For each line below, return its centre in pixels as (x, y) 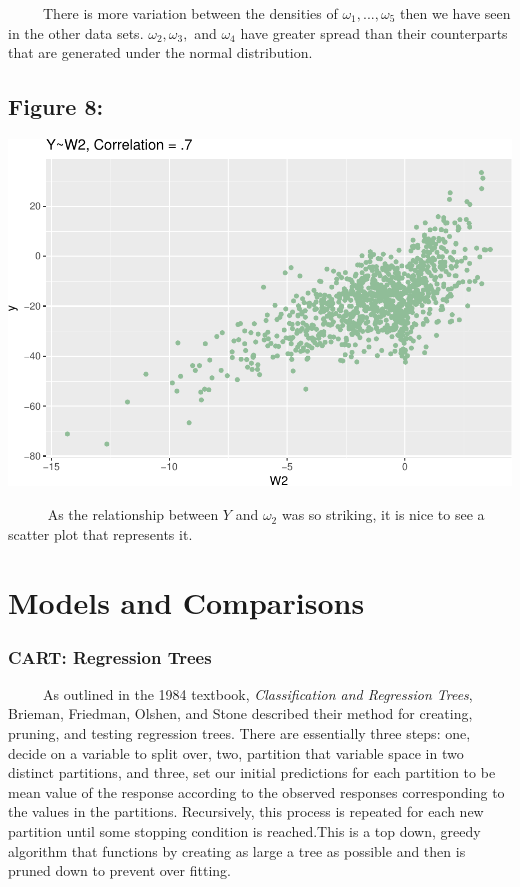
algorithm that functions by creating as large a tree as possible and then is (237, 850)
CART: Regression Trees (110, 656)
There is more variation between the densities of (190, 13)
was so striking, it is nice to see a (383, 514)
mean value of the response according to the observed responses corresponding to (256, 791)
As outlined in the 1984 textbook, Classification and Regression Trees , (257, 693)
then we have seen (455, 13)
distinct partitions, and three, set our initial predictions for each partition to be (252, 772)
